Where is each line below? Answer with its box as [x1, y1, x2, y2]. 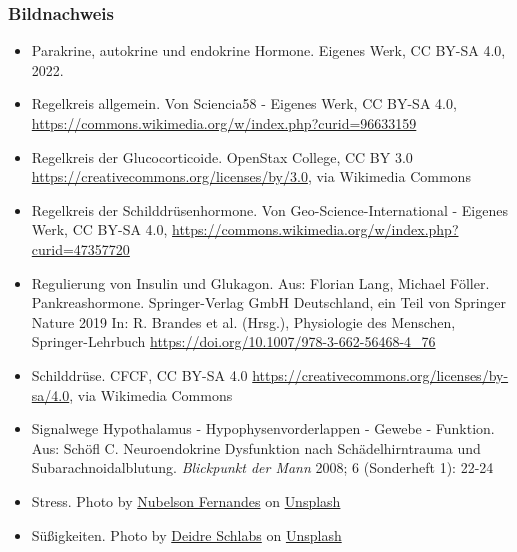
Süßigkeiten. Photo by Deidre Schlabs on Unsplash [31, 524, 342, 545]
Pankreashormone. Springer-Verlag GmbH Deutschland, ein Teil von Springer [31, 292, 507, 313]
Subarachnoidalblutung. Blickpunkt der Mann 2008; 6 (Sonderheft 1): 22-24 [31, 457, 494, 478]
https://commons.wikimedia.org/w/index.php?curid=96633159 [31, 113, 417, 133]
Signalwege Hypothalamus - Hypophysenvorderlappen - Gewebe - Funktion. [31, 418, 495, 439]
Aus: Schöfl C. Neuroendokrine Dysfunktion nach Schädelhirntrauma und [31, 437, 481, 458]
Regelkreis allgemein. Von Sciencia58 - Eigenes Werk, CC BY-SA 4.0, [31, 93, 457, 114]
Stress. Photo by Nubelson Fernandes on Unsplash [31, 490, 341, 511]
